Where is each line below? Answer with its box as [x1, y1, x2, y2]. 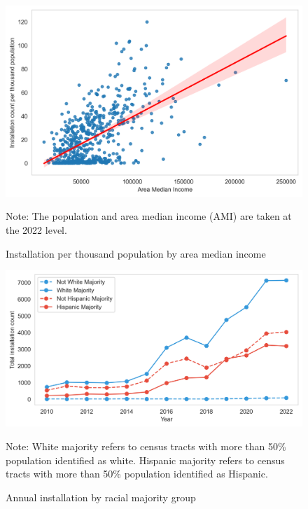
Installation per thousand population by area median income [6, 246, 266, 260]
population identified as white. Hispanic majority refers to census [6, 452, 285, 467]
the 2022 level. [6, 223, 67, 237]
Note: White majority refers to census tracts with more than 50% [6, 439, 286, 453]
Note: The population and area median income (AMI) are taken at [6, 209, 292, 223]
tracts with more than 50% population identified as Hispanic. [6, 466, 268, 481]
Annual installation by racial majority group [6, 489, 196, 504]
